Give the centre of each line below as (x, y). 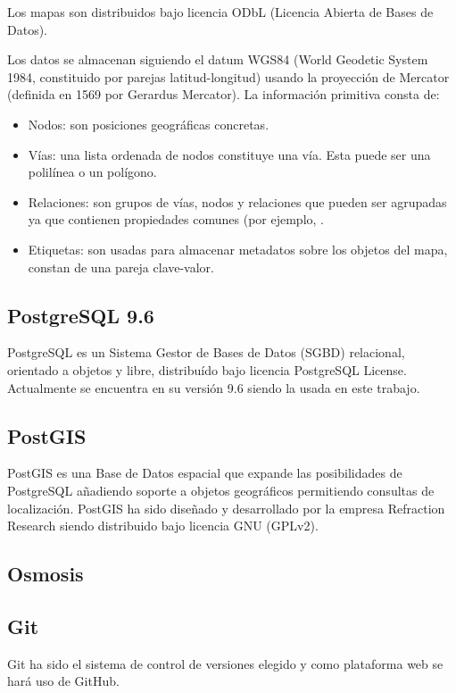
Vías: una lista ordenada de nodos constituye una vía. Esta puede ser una (229, 154)
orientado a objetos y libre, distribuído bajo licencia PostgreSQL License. (207, 369)
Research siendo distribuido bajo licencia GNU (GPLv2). (163, 526)
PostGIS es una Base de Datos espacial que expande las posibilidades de (205, 473)
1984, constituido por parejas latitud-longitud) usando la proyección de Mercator (228, 76)
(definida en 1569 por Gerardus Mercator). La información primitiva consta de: (224, 94)
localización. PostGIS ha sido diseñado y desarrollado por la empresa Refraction (226, 508)
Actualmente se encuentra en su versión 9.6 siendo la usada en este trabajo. (214, 387)
